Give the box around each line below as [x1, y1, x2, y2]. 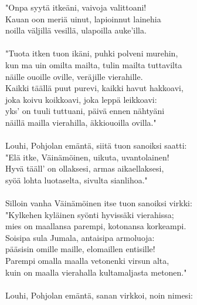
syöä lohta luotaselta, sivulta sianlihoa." [5, 173, 148, 186]
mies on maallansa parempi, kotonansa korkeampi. [5, 220, 186, 232]
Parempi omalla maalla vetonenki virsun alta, [5, 254, 169, 267]
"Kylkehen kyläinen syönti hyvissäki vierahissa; [5, 208, 174, 220]
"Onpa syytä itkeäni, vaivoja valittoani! [5, 1, 147, 13]
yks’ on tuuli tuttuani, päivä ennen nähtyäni [5, 105, 165, 117]
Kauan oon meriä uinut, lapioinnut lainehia [5, 12, 161, 25]
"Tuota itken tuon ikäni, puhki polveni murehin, [5, 47, 178, 59]
